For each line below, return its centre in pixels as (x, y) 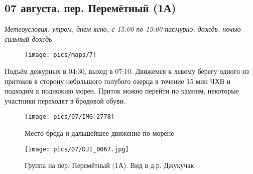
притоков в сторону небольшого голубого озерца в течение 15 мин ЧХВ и (118, 81)
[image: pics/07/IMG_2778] (70, 117)
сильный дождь (28, 38)
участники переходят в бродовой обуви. (65, 100)
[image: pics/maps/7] (61, 55)
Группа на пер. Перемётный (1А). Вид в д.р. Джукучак (109, 165)
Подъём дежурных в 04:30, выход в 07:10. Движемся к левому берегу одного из (127, 71)
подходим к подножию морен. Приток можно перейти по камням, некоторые (122, 91)
